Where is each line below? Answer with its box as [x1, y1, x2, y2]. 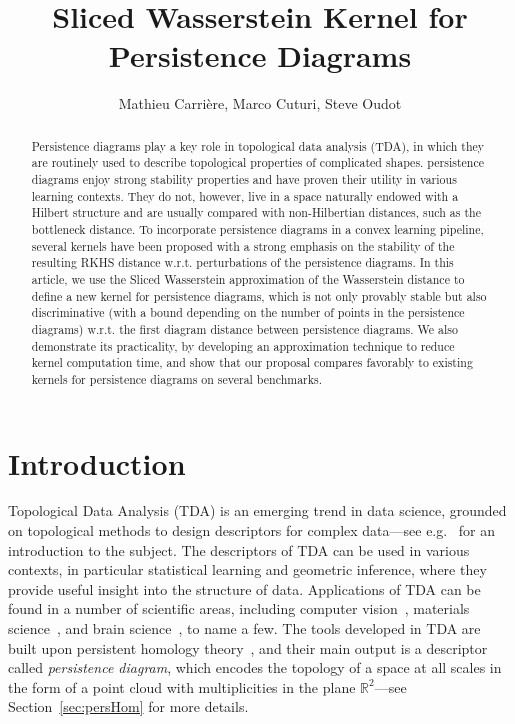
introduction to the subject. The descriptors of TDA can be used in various [8, 539, 470, 560]
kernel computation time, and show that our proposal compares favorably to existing [31, 354, 473, 371]
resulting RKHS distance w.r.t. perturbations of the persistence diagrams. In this [31, 254, 454, 271]
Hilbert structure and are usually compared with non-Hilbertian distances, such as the [31, 204, 481, 221]
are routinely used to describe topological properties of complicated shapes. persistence [31, 154, 484, 171]
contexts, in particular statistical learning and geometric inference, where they [8, 559, 487, 580]
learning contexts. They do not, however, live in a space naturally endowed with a [31, 187, 459, 204]
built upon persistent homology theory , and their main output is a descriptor [8, 637, 488, 658]
